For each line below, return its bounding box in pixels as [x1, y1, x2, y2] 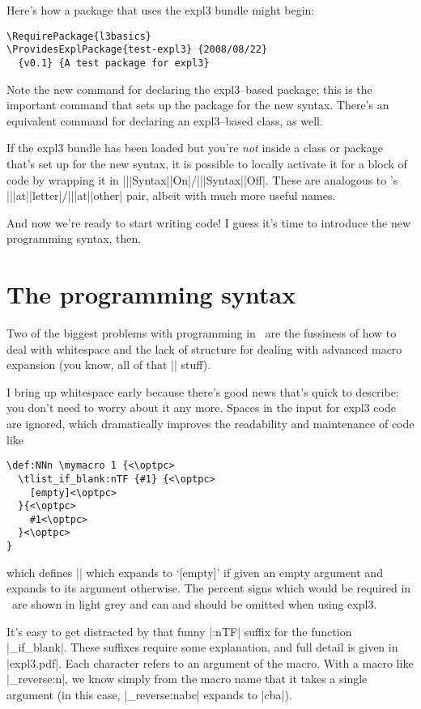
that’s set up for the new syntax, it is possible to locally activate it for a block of [6, 155, 407, 172]
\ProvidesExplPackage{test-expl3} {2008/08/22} [6, 44, 268, 56]
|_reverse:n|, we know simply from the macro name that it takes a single [6, 670, 368, 687]
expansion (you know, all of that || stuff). [6, 356, 211, 373]
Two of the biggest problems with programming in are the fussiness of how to [6, 325, 397, 342]
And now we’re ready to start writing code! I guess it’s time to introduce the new [6, 214, 411, 231]
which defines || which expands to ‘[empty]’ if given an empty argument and [6, 563, 383, 580]
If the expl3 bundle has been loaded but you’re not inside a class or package [6, 139, 383, 156]
